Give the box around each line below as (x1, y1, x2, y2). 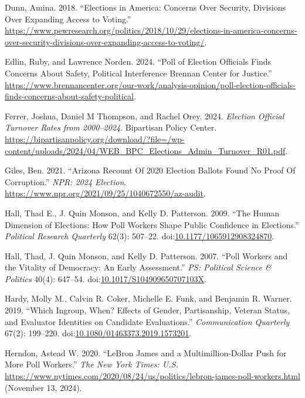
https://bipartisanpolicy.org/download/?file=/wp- (5, 132, 185, 145)
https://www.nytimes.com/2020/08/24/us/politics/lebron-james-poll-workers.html (5, 370, 300, 382)
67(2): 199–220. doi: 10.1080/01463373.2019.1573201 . (5, 327, 192, 339)
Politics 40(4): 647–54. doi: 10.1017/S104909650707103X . (5, 272, 206, 285)
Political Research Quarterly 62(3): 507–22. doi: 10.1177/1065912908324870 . (5, 230, 274, 242)
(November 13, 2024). (5, 381, 82, 393)
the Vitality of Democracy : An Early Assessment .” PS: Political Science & (5, 261, 272, 273)
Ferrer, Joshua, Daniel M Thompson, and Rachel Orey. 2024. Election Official (5, 109, 284, 122)
